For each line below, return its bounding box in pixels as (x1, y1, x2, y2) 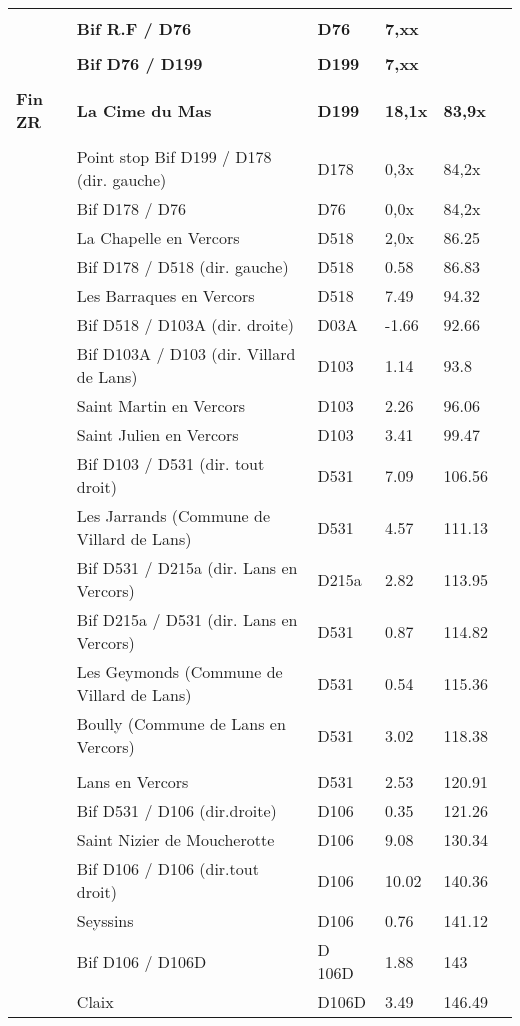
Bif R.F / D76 (76, 17, 192, 40)
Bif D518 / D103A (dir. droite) (76, 313, 295, 336)
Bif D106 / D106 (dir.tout (76, 857, 259, 880)
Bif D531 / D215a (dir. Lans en (76, 556, 298, 579)
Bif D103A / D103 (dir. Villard (76, 342, 296, 365)
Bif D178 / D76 (76, 197, 186, 220)
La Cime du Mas (76, 98, 212, 122)
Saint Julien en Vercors (76, 423, 239, 446)
